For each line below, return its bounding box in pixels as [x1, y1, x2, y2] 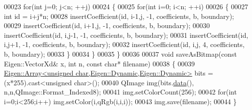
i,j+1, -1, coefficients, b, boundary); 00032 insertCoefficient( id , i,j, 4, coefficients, [4, 39, 245, 49]
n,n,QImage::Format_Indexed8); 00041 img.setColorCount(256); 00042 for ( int [4, 87, 237, 97]
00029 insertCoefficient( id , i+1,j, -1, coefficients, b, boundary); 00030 [4, 20, 210, 31]
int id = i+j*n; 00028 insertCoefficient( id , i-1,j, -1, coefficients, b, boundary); [4, 11, 234, 21]
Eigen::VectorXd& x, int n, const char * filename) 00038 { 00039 [4, 58, 195, 68]
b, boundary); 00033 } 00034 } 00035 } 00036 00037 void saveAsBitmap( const [4, 48, 237, 59]
